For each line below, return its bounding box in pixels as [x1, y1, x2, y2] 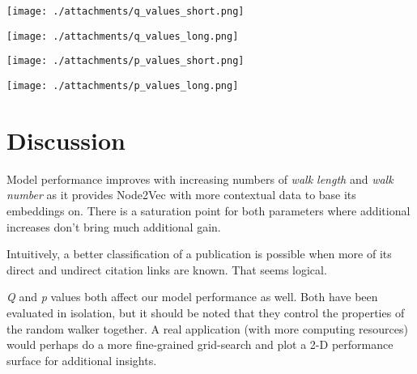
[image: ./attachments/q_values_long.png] [6, 30, 239, 42]
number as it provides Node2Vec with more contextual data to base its [6, 186, 356, 203]
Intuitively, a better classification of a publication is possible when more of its [6, 245, 392, 262]
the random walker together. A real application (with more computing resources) [6, 320, 408, 337]
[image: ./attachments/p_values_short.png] [6, 55, 245, 67]
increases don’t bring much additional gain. [6, 218, 221, 235]
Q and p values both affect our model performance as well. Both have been [6, 288, 378, 305]
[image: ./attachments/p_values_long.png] [6, 79, 239, 91]
